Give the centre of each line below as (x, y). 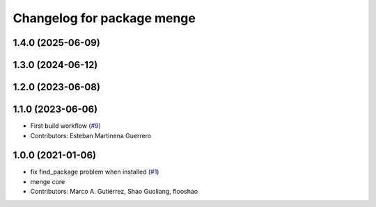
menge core (48, 181)
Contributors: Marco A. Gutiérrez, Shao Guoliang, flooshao (114, 192)
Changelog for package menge (104, 18)
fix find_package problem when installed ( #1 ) (95, 172)
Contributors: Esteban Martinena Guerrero (91, 135)
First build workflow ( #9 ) (65, 126)
